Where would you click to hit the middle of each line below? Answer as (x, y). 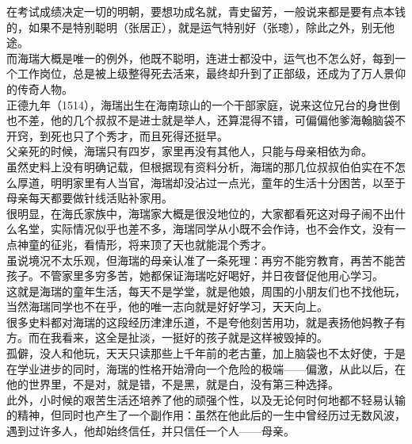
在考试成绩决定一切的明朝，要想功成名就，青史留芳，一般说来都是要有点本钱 (206, 11)
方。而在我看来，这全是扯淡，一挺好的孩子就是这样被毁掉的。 (167, 337)
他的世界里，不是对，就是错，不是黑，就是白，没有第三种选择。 (173, 384)
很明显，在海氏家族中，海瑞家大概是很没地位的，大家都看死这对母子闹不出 (200, 213)
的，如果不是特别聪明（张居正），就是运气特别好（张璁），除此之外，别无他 (200, 27)
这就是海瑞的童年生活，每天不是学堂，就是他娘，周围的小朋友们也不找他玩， (206, 291)
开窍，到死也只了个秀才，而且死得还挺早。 (117, 135)
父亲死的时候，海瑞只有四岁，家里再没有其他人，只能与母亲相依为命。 (189, 151)
